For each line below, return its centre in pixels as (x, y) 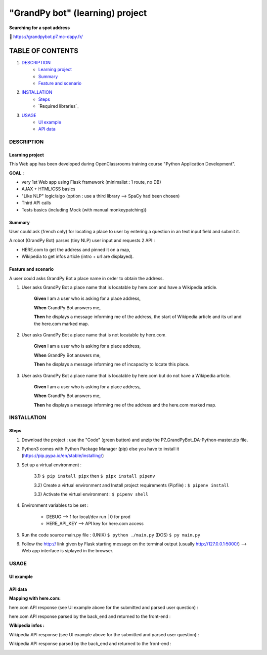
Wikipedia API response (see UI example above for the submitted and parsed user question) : (104, 634)
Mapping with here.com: (35, 598)
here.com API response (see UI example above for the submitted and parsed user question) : (104, 607)
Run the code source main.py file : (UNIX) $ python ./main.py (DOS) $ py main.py (111, 535)
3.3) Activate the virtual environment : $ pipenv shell (91, 494)
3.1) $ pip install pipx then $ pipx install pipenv (94, 476)
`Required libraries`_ (59, 106)
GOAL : (17, 173)
